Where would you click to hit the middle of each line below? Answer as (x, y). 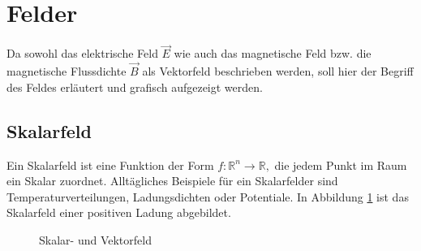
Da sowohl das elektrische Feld (82, 53)
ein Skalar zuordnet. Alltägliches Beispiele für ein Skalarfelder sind (172, 181)
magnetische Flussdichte (67, 71)
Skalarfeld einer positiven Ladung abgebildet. (119, 212)
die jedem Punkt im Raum (341, 164)
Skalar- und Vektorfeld (95, 239)
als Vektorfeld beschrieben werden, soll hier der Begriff (278, 71)
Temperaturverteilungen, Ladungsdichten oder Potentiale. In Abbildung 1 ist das (208, 196)
